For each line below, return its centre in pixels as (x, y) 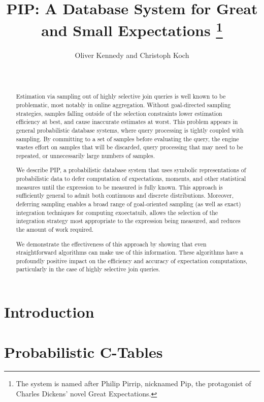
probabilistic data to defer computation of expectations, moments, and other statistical (131, 179)
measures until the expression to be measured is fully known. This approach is (119, 187)
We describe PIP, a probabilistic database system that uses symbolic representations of (131, 170)
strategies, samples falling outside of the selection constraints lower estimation (119, 113)
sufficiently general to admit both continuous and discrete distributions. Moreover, (125, 195)
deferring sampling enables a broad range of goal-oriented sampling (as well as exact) (128, 204)
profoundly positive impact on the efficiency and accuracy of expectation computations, (132, 260)
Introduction (49, 312)
